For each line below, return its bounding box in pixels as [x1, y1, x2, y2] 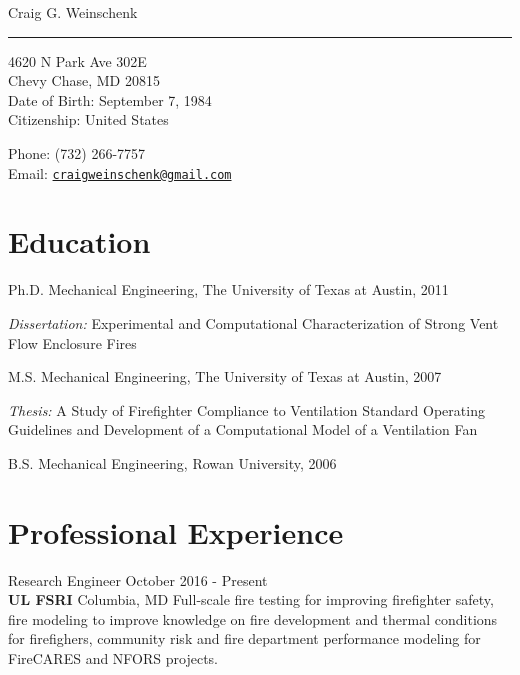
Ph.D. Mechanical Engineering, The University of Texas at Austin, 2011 [8, 279, 449, 300]
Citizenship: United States [8, 109, 169, 130]
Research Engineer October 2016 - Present [8, 569, 268, 590]
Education [8, 221, 151, 262]
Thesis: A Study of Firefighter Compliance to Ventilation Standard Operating [8, 399, 485, 420]
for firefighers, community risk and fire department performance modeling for [8, 628, 481, 649]
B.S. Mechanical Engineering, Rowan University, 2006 [8, 452, 337, 473]
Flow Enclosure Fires [8, 332, 137, 353]
